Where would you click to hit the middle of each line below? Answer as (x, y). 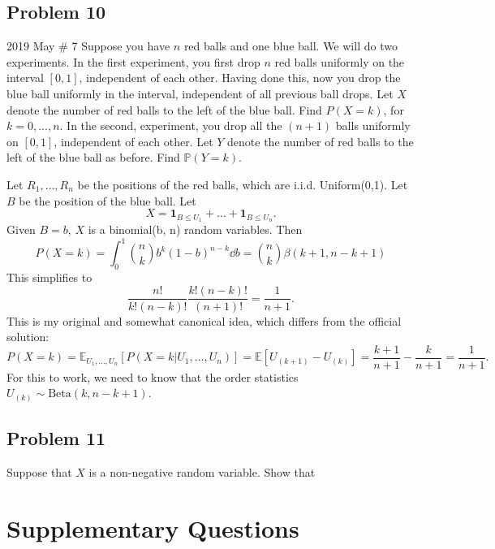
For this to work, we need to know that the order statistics (153, 376)
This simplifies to (49, 277)
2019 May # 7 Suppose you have (88, 46)
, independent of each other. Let (133, 141)
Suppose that (39, 472)
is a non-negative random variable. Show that (202, 472)
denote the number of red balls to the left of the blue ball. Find (164, 109)
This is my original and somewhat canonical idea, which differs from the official (204, 320)
